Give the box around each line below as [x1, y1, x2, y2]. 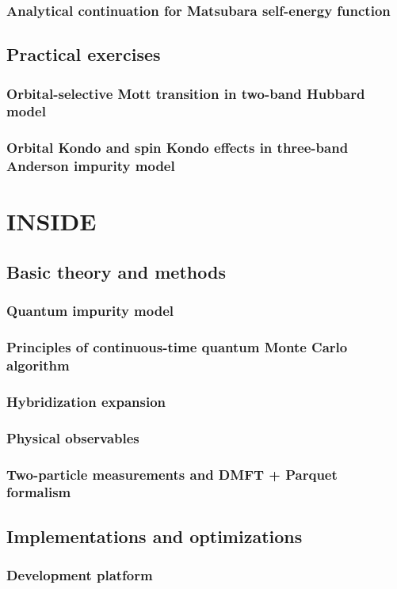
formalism [6, 482, 71, 502]
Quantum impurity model [6, 301, 174, 321]
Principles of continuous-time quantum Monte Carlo [6, 337, 348, 357]
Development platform [6, 565, 153, 585]
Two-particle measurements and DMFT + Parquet [6, 464, 338, 484]
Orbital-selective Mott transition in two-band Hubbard [6, 83, 365, 103]
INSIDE [6, 205, 97, 237]
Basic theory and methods [6, 259, 226, 283]
